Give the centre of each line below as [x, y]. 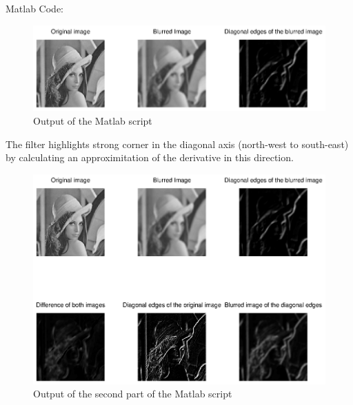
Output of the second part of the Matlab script [133, 394]
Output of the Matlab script [93, 120]
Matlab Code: [35, 9]
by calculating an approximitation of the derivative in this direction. [150, 157]
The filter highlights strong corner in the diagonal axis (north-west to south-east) [177, 144]
